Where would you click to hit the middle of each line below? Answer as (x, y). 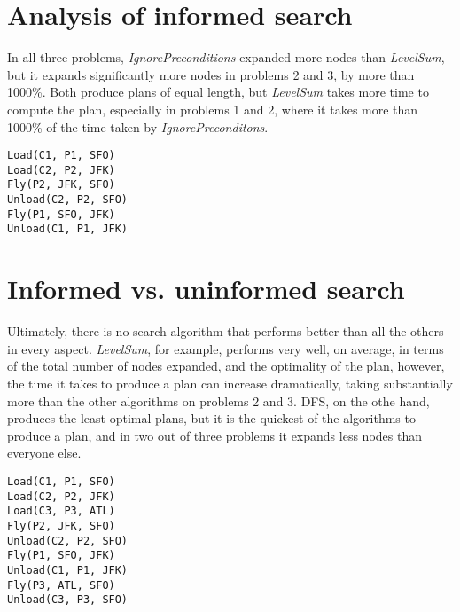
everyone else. (44, 453)
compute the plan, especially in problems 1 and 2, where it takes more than (213, 109)
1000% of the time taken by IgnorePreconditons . (138, 126)
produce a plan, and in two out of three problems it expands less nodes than (214, 435)
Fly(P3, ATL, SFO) (61, 585)
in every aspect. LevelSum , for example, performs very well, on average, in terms (226, 348)
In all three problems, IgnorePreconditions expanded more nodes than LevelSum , (226, 57)
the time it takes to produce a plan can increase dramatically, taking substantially (230, 383)
